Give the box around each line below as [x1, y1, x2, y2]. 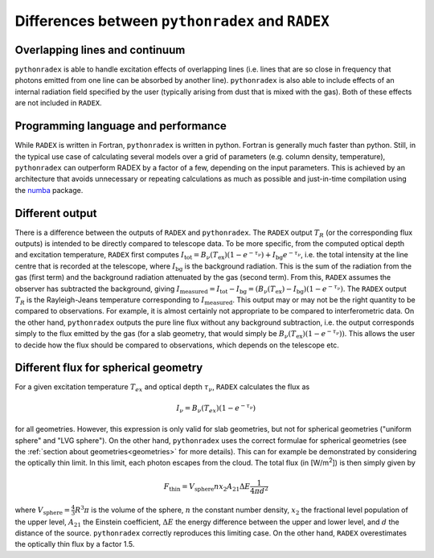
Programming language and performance [14, 119, 227, 133]
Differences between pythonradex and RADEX [14, 12, 330, 30]
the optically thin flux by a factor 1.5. [14, 540, 135, 549]
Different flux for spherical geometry [14, 361, 203, 375]
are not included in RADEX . [14, 98, 102, 108]
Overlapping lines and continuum [14, 43, 186, 56]
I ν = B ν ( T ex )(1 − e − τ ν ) [176, 402, 256, 414]
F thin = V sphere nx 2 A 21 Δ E [163, 482, 251, 493]
